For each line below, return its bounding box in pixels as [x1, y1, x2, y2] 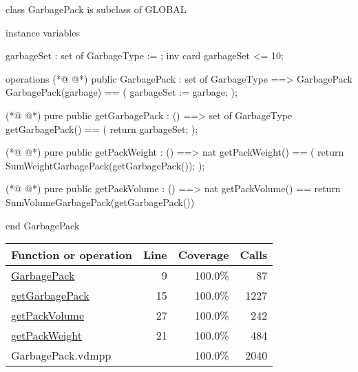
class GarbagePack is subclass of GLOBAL [6, 2, 187, 16]
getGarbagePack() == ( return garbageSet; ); [6, 121, 198, 136]
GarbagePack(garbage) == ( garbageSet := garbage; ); [6, 85, 238, 99]
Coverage [178, 247, 229, 263]
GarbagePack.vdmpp [11, 347, 112, 364]
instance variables [6, 25, 80, 39]
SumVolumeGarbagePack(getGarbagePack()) [6, 194, 195, 209]
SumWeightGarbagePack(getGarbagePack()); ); [6, 158, 205, 172]
